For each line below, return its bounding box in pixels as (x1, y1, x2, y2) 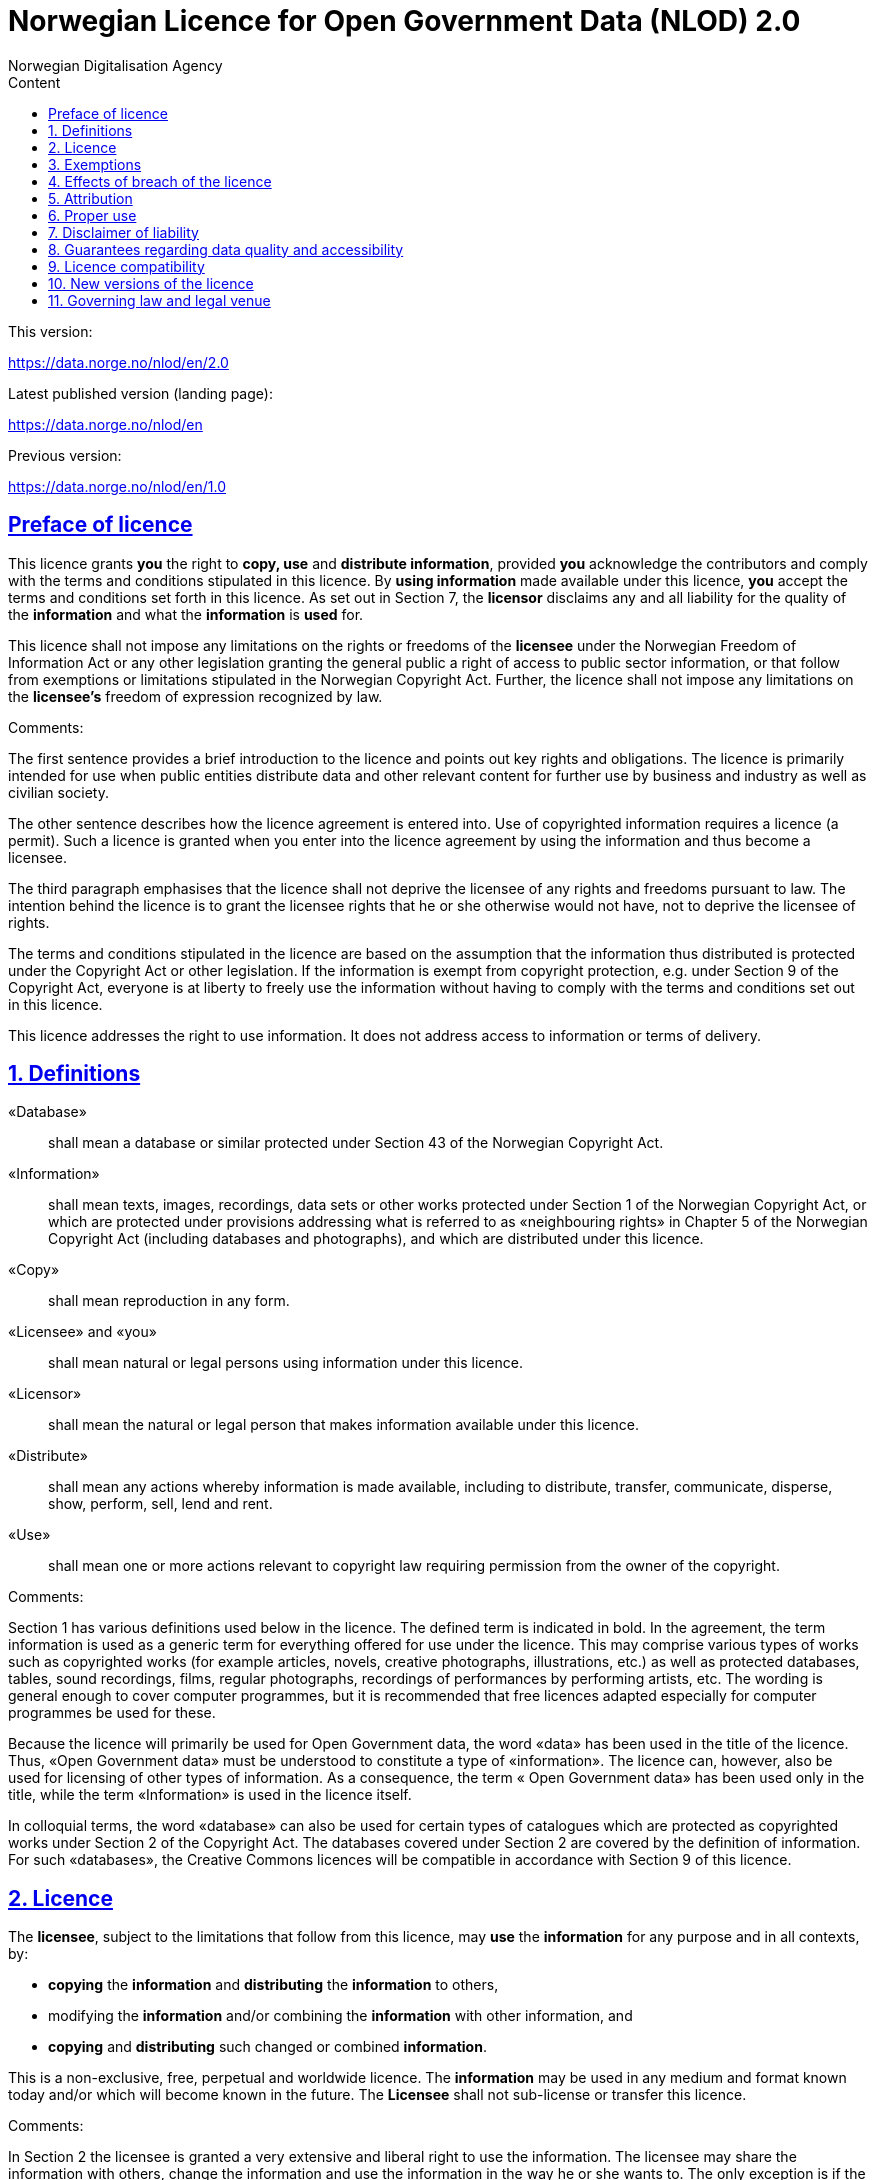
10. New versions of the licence (48, 274, 254, 292)
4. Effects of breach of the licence (48, 172, 272, 190)
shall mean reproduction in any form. (48, 1292, 290, 1310)
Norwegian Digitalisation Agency (8, 56, 223, 74)
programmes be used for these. (8, 1704, 216, 1722)
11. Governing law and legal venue (48, 291, 271, 309)
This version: (8, 322, 93, 340)
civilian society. (8, 783, 109, 801)
